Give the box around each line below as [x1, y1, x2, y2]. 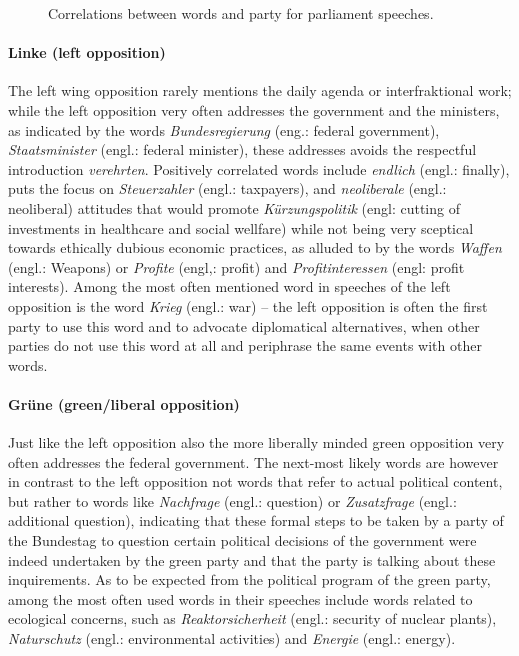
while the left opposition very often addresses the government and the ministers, [8, 99, 500, 120]
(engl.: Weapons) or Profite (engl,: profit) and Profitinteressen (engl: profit [8, 256, 465, 277]
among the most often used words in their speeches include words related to [8, 588, 473, 609]
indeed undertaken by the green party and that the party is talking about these [8, 549, 496, 570]
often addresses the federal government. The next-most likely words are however [8, 451, 499, 472]
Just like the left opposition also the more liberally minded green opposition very [8, 432, 505, 453]
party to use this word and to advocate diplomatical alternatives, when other [8, 315, 480, 336]
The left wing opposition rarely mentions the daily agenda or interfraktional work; [8, 80, 512, 101]
